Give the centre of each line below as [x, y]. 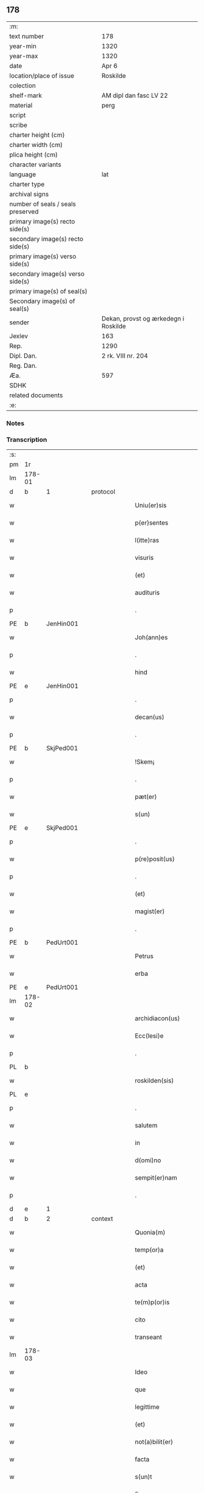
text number [27, 36]
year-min [23, 46]
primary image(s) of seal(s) [49, 291]
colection [23, 86]
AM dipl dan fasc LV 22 [135, 95]
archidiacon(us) [157, 1018]
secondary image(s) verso [47, 274]
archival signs [29, 194]
